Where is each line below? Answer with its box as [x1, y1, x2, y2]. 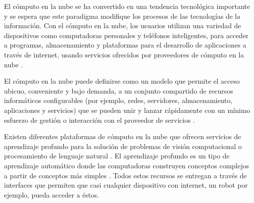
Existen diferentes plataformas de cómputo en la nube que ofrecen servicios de [4, 131, 241, 142]
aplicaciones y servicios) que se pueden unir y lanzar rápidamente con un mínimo [4, 104, 251, 115]
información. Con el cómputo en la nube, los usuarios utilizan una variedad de [4, 20, 241, 31]
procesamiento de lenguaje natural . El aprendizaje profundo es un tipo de [4, 151, 230, 161]
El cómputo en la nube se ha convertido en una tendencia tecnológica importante [4, 1, 250, 11]
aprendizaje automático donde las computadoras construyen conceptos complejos [4, 160, 249, 170]
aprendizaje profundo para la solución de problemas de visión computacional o [4, 141, 242, 151]
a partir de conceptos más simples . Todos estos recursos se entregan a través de [4, 170, 247, 180]
